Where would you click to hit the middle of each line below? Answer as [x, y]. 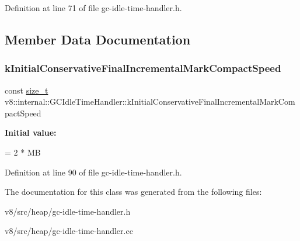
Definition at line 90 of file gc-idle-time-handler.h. [93, 172]
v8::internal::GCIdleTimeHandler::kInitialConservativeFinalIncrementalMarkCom [150, 101]
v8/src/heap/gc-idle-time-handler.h [68, 211]
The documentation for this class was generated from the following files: [133, 192]
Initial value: [31, 132]
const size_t [27, 90]
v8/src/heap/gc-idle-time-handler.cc [69, 231]
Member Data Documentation [98, 39]
